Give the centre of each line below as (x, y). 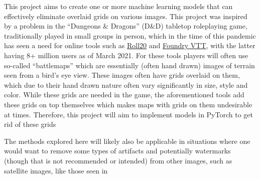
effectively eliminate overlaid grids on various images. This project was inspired (126, 16)
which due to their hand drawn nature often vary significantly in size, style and (126, 84)
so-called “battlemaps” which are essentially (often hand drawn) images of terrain (129, 65)
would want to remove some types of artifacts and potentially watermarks (117, 151)
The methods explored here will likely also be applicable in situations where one (127, 141)
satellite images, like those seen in (56, 170)
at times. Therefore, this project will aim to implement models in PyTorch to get (128, 114)
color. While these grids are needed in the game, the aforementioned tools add (124, 95)
